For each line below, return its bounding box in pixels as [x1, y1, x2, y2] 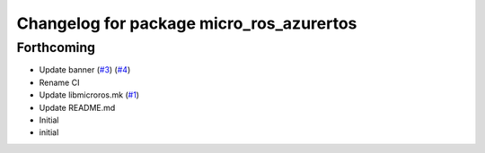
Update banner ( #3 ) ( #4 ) [39, 64, 131, 75]
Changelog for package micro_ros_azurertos [16, 13, 357, 33]
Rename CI [39, 77, 80, 88]
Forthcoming [16, 39, 96, 55]
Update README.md [39, 102, 116, 113]
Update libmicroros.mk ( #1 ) [39, 89, 139, 100]
